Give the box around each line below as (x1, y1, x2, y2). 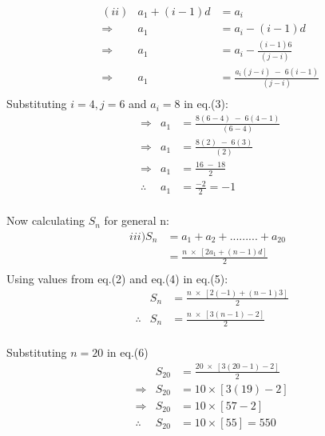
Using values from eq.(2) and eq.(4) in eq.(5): (6, 270, 228, 286)
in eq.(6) (106, 343, 149, 360)
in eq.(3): (184, 95, 228, 112)
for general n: (104, 212, 169, 229)
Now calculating (6, 212, 85, 229)
